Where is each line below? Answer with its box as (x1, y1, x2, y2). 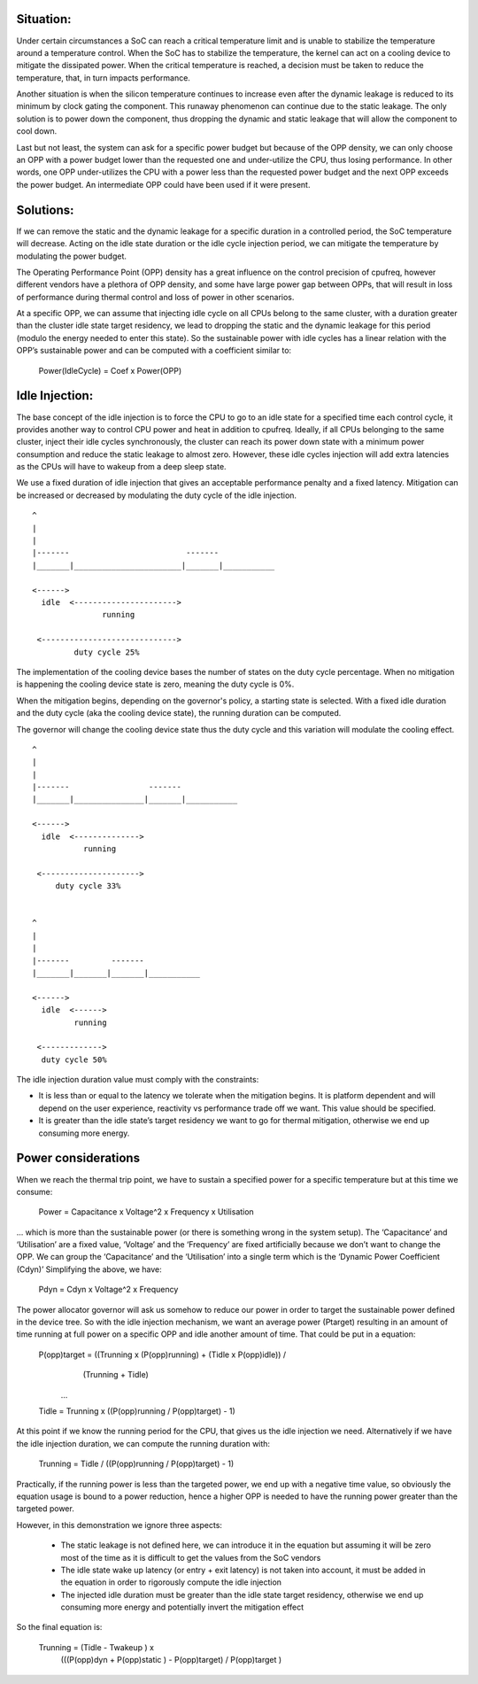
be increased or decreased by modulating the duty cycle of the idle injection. (16, 490, 297, 501)
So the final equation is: (16, 1622, 103, 1633)
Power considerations (16, 1151, 141, 1166)
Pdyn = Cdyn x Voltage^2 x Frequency (38, 1284, 179, 1295)
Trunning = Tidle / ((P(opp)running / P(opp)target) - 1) (38, 1458, 235, 1470)
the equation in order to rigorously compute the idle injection (60, 1577, 282, 1587)
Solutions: (16, 202, 74, 217)
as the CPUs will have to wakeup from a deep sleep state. (16, 462, 227, 472)
